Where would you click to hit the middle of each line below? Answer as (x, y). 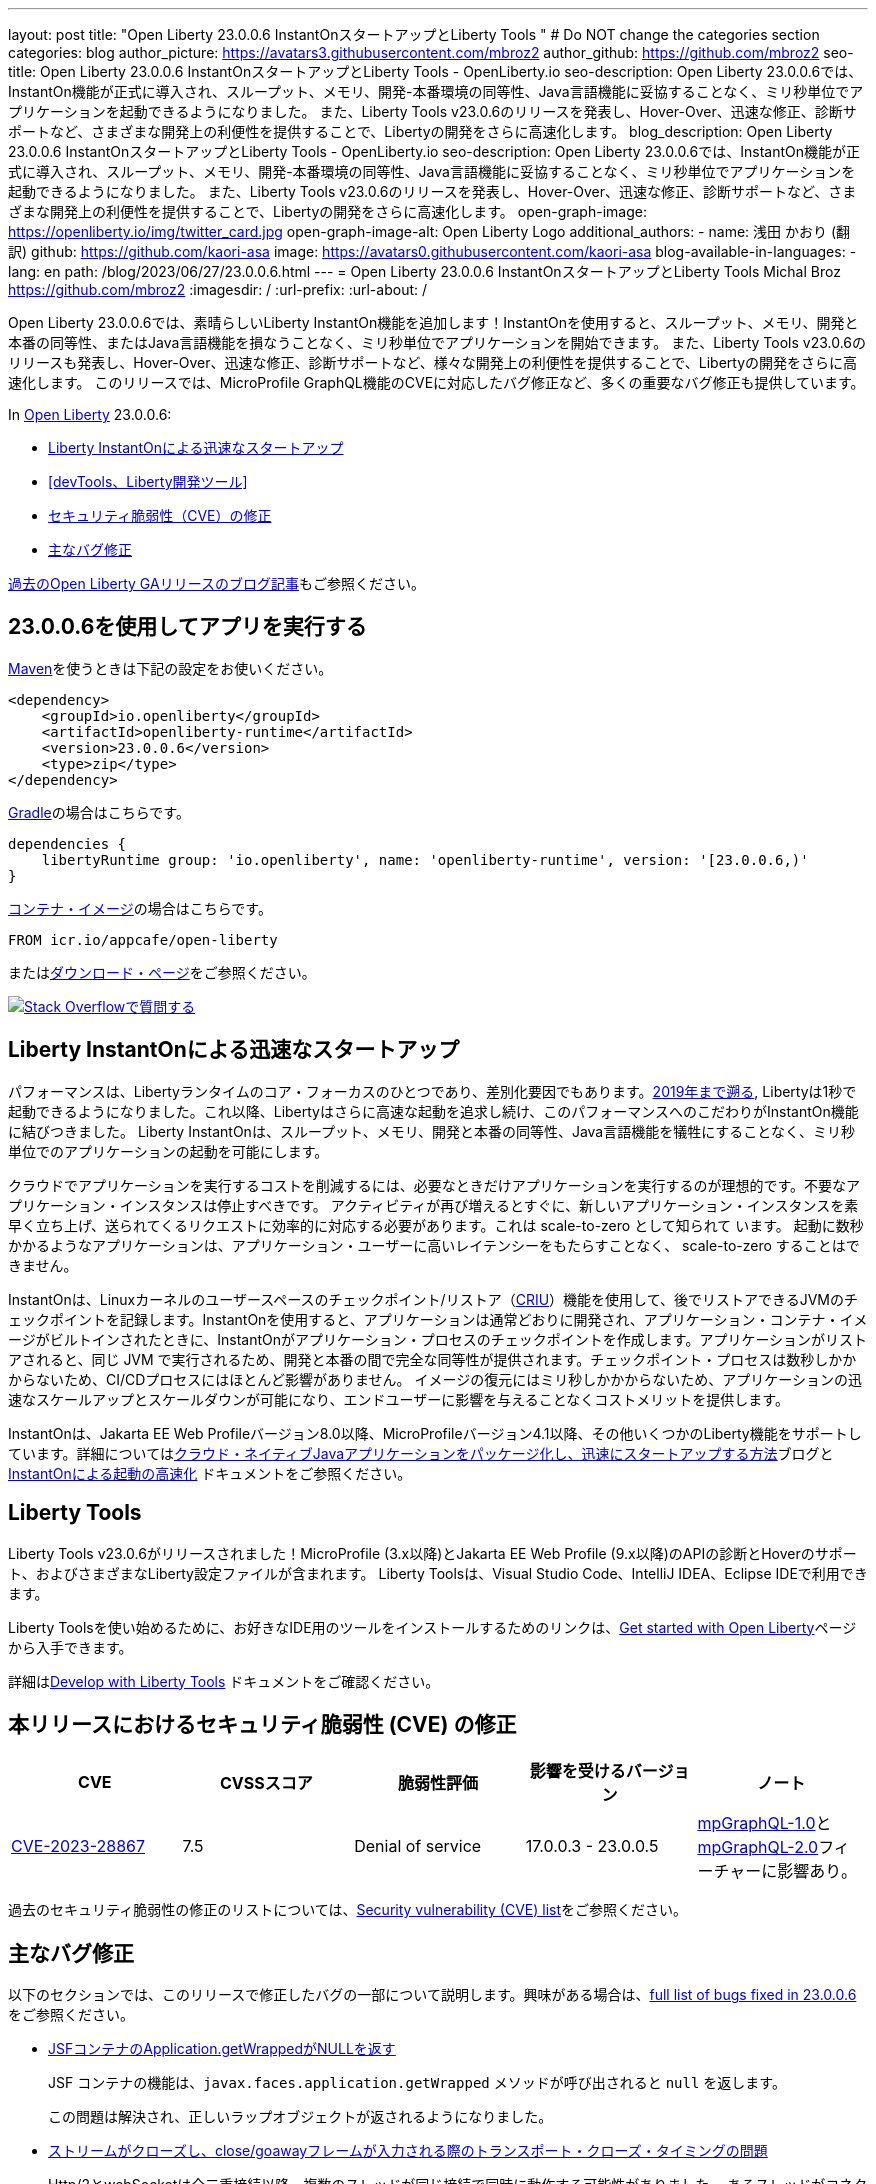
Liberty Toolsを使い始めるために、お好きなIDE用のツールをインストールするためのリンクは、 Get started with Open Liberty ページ (432, 1627)
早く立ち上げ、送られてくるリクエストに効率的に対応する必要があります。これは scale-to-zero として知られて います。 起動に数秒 (436, 1225)
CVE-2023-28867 (78, 1846)
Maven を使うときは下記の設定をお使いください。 (170, 668)
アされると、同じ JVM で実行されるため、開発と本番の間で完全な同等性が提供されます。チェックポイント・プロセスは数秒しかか (432, 1359)
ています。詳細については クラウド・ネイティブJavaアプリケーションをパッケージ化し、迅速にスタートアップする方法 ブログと (421, 1453)
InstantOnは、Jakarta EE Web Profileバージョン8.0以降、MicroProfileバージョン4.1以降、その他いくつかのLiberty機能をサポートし (435, 1433)
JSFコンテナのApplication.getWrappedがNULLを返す (222, 2049)
